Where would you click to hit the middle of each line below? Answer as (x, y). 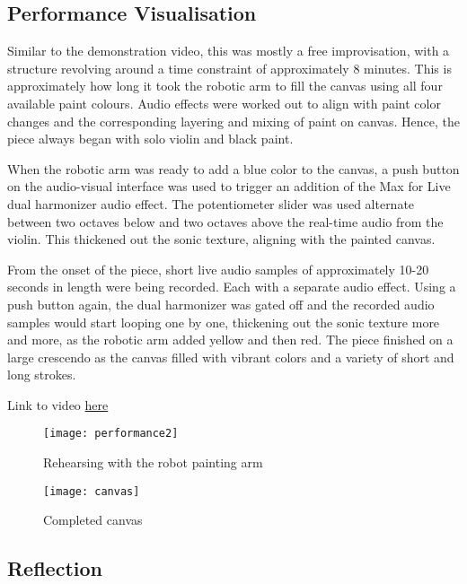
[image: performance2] (111, 434)
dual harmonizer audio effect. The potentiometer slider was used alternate (211, 203)
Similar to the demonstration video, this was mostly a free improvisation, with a (229, 51)
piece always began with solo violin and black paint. (150, 139)
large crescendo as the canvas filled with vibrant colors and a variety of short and (231, 357)
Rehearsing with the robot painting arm (153, 462)
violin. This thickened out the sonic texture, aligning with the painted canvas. (221, 239)
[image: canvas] (92, 491)
